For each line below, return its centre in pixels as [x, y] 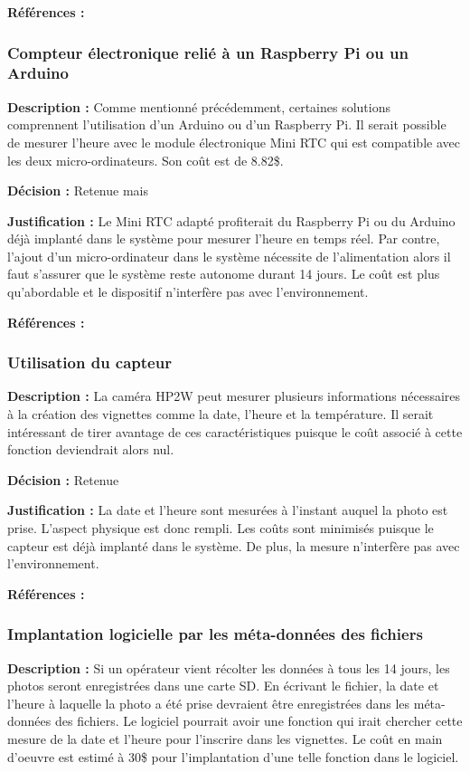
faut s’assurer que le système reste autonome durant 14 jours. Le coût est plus [224, 274]
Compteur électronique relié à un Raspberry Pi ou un [208, 52]
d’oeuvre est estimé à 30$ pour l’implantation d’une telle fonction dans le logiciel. [233, 756]
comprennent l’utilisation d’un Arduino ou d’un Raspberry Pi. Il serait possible [227, 124]
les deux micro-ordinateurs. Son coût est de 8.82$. [146, 160]
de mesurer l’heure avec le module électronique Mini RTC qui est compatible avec [234, 142]
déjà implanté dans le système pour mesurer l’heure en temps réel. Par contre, [224, 238]
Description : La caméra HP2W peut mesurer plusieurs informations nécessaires [234, 396]
